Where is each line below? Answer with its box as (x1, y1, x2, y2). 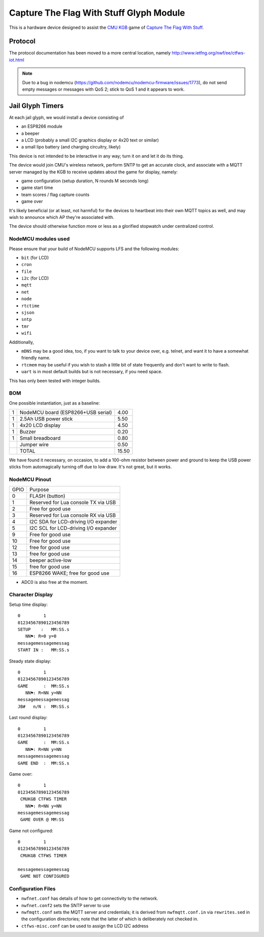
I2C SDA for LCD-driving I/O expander (29, 518, 117, 525)
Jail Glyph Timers (9, 101, 64, 110)
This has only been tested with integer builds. (9, 378, 101, 384)
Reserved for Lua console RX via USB (29, 512, 116, 519)
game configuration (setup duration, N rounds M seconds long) (21, 178, 149, 184)
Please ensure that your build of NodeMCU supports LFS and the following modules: (9, 245, 179, 252)
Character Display (9, 591, 53, 598)
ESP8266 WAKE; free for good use (29, 570, 110, 577)
